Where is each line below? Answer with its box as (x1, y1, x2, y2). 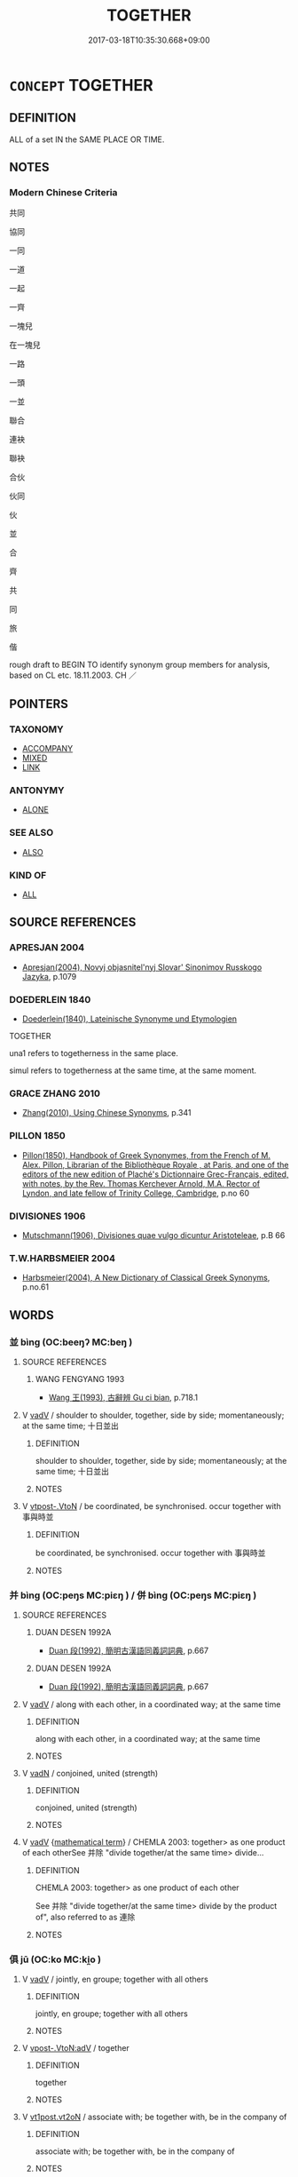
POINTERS (9, 696, 69, 711)
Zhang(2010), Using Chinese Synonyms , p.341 (21, 1108, 192, 1118)
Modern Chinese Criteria (9, 187, 118, 199)
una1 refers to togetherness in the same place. (9, 1048, 179, 1058)
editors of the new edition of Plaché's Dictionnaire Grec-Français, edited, (21, 1169, 289, 1180)
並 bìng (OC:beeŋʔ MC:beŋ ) (9, 1336, 133, 1348)
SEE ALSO (9, 827, 54, 839)
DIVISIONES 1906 (9, 1210, 86, 1222)
